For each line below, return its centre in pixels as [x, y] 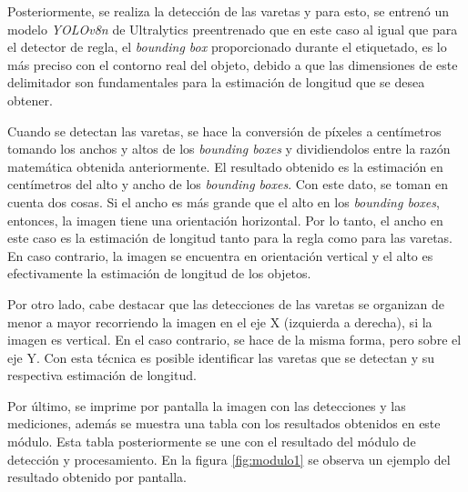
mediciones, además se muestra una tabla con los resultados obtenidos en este [224, 423]
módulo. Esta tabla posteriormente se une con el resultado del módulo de [212, 442]
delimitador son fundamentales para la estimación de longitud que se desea [216, 82]
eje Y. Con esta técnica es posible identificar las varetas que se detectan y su [221, 357]
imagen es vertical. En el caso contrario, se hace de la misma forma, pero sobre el [234, 340]
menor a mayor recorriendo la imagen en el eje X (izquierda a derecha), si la [220, 321]
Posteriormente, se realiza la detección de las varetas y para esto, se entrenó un [228, 11]
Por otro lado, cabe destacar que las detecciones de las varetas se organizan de [226, 303]
